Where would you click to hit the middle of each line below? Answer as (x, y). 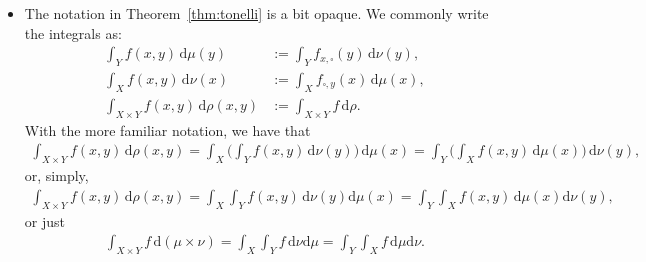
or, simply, (56, 175)
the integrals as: (73, 32)
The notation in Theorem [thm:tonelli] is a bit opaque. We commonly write (256, 13)
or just (44, 220)
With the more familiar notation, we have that (167, 129)
